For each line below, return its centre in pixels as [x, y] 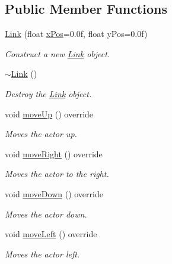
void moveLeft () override [51, 234]
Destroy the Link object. [48, 93]
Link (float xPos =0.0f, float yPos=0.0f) [76, 34]
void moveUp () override [49, 114]
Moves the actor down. [46, 214]
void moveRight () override [54, 153]
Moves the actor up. [41, 134]
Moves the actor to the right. [57, 174]
